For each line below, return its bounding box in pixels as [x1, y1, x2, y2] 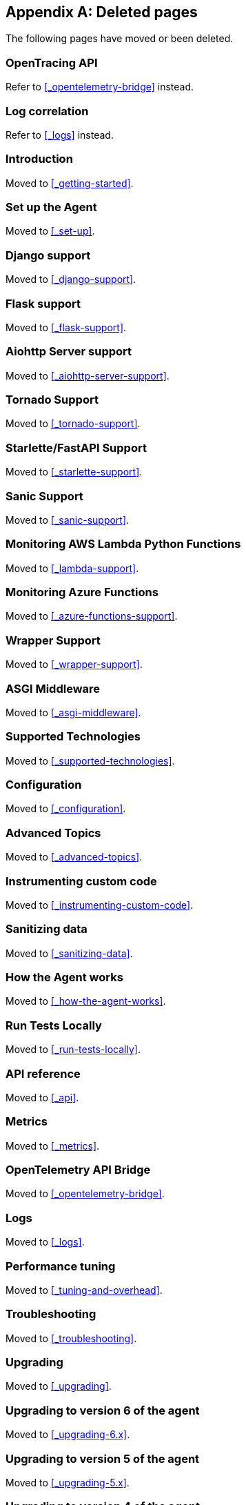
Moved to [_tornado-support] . [6, 417, 141, 430]
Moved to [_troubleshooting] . [6, 1332, 137, 1344]
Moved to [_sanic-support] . [6, 513, 130, 526]
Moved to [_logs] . [6, 1236, 85, 1248]
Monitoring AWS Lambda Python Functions [6, 537, 241, 551]
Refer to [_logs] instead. [6, 128, 114, 141]
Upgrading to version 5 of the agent [6, 1451, 200, 1466]
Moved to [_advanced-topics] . [6, 851, 143, 863]
